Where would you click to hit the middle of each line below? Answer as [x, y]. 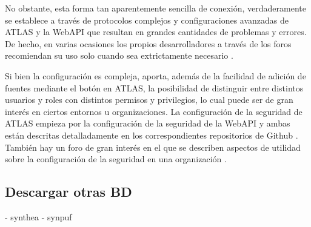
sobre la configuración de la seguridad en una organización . [116, 159]
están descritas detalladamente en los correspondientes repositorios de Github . [152, 135]
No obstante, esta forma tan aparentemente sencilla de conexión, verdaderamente [155, 8]
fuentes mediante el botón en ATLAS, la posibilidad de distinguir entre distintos [154, 87]
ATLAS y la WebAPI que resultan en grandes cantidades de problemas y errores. [156, 32]
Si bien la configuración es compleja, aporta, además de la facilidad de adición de [155, 75]
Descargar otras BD [69, 192]
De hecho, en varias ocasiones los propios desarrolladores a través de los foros [148, 43]
